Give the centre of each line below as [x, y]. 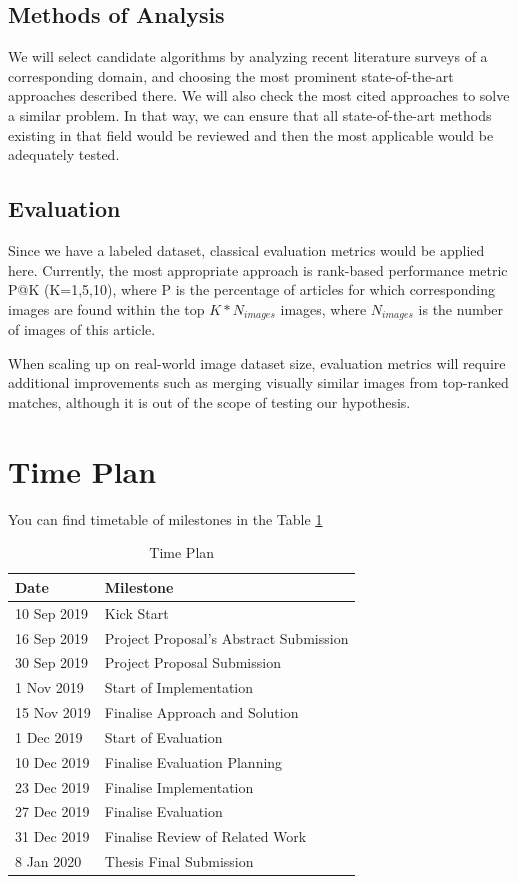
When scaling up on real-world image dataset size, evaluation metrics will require [257, 362]
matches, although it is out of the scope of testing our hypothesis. [209, 401]
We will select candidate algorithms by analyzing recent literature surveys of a [248, 56]
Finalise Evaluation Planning [193, 761]
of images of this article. [82, 329]
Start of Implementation [179, 687]
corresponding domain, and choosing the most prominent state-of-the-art [231, 75]
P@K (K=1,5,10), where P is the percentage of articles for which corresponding [251, 289]
